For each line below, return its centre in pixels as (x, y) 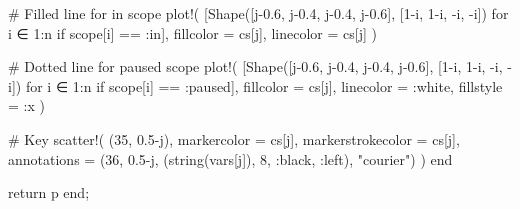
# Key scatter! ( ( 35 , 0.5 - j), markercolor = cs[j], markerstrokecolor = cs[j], (234, 138)
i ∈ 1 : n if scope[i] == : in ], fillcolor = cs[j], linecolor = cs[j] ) (192, 32)
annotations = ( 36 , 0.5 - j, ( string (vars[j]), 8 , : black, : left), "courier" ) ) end (230, 158)
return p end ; (49, 192)
